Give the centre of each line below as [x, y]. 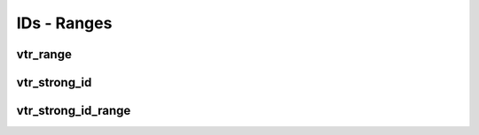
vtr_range [44, 54]
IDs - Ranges [64, 23]
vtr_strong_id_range [74, 111]
